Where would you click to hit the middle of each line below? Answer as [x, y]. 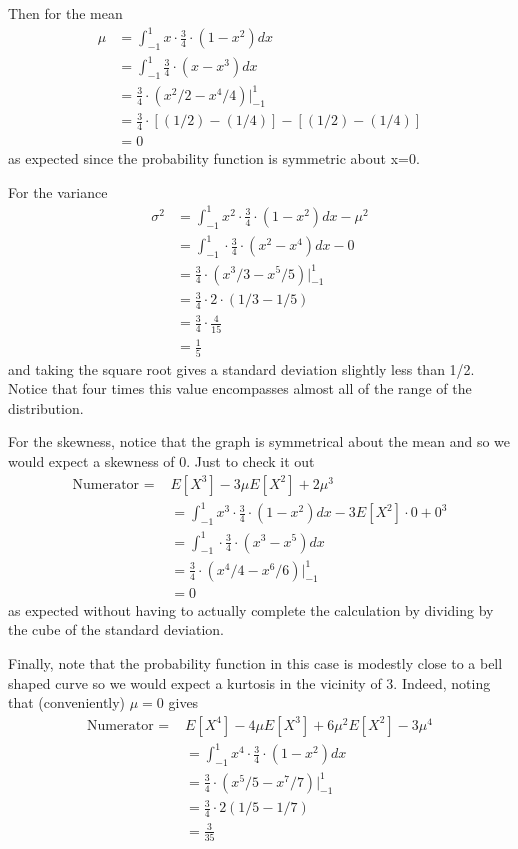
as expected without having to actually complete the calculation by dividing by [251, 609]
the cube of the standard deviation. [116, 629]
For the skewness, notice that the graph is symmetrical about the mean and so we [259, 441]
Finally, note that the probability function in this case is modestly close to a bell [255, 663]
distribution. [46, 407]
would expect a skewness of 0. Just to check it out [161, 461]
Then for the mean [65, 13]
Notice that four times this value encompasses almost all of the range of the [240, 388]
